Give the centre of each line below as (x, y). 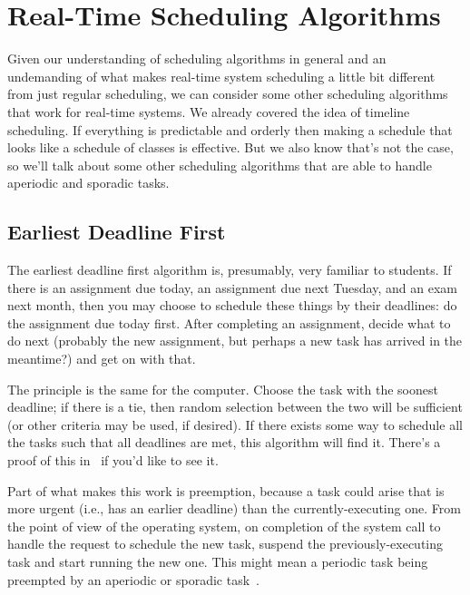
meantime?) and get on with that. (102, 359)
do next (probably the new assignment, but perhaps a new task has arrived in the (235, 341)
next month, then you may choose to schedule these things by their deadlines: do (232, 305)
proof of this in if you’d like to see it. (113, 460)
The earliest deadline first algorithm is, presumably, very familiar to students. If (230, 270)
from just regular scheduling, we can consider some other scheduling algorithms (228, 94)
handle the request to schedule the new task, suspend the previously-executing (225, 544)
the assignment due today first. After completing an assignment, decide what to (229, 322)
